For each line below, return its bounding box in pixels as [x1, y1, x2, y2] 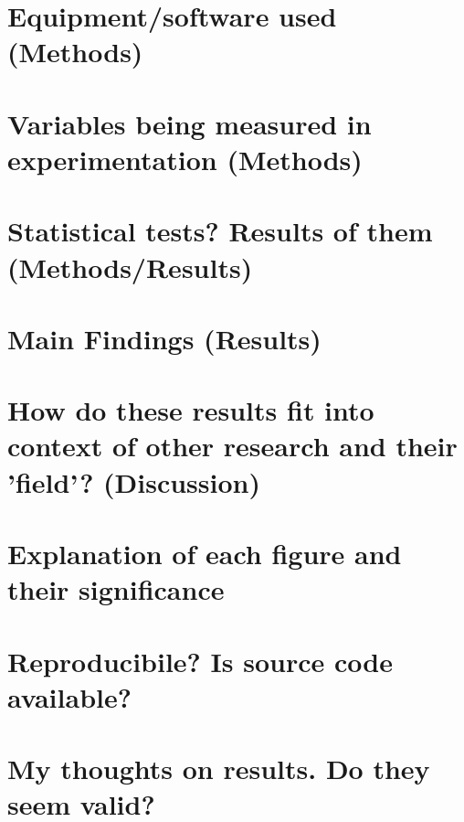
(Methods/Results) [7, 248, 253, 285]
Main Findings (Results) [7, 319, 322, 357]
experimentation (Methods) [7, 140, 363, 177]
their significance [7, 571, 225, 608]
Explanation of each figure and [7, 535, 402, 571]
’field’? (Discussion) [7, 463, 260, 500]
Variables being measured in [7, 104, 372, 142]
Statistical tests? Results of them [7, 212, 433, 250]
